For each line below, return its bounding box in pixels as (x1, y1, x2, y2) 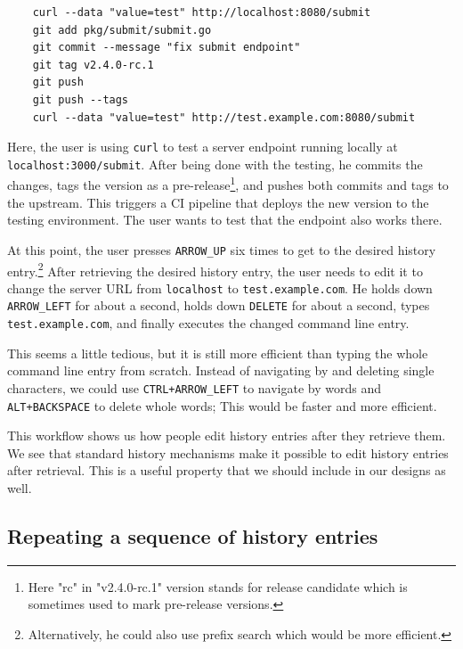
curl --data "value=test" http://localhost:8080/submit (32, 6, 371, 19)
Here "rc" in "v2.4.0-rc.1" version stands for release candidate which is (28, 577, 408, 596)
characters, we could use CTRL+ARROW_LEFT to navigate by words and (7, 378, 381, 397)
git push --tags (32, 93, 129, 106)
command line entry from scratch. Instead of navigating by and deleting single (7, 361, 435, 380)
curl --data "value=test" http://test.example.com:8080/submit (32, 111, 416, 124)
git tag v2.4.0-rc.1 (32, 58, 154, 71)
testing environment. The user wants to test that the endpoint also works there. (7, 210, 443, 229)
